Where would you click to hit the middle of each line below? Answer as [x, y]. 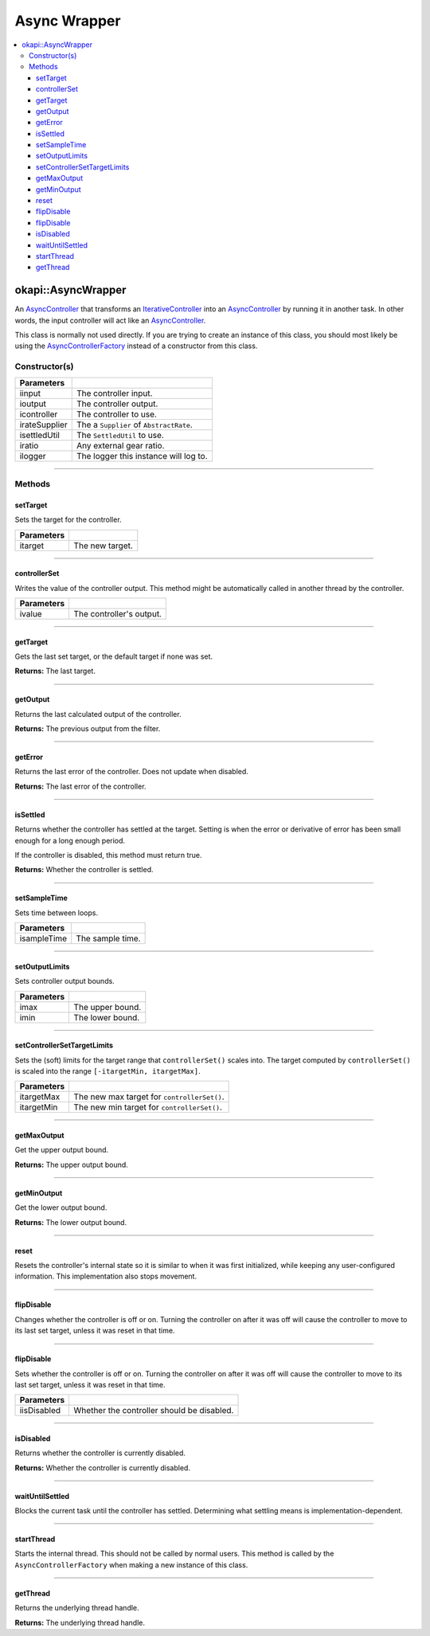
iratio [29, 445]
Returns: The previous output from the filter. [88, 729]
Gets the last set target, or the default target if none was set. [114, 656]
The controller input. [114, 393]
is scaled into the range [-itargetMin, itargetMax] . [107, 1071]
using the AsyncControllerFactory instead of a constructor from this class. [136, 346]
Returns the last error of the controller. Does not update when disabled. [131, 772]
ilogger [33, 456]
